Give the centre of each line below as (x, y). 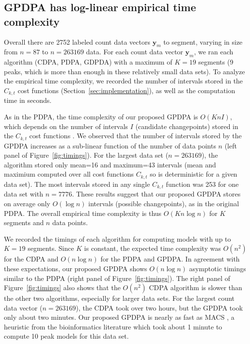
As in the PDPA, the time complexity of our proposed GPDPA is (101, 117)
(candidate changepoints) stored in (187, 126)
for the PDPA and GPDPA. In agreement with (170, 259)
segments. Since (51, 248)
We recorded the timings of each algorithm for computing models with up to (117, 238)
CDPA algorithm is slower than (195, 287)
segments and (24, 222)
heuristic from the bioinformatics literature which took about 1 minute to (113, 326)
